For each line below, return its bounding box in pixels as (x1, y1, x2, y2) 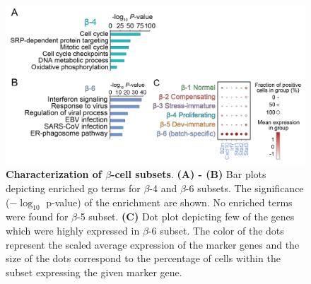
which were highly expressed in (6, 223, 140, 237)
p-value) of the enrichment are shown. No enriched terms (46, 194, 293, 209)
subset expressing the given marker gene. (6, 264, 182, 279)
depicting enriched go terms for (6, 181, 141, 196)
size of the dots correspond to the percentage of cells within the (6, 251, 281, 266)
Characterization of (6, 167, 102, 182)
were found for (6, 209, 69, 224)
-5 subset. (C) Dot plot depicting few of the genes (76, 209, 295, 224)
